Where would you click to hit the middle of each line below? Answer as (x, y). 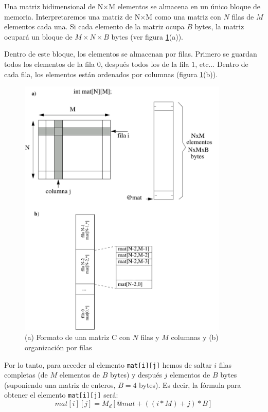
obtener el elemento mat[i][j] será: (61, 395)
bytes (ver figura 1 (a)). (147, 36)
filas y (150, 337)
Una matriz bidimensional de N (54, 6)
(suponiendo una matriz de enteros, (60, 384)
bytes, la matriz (219, 26)
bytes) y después (136, 375)
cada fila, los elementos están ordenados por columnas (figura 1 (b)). (111, 74)
